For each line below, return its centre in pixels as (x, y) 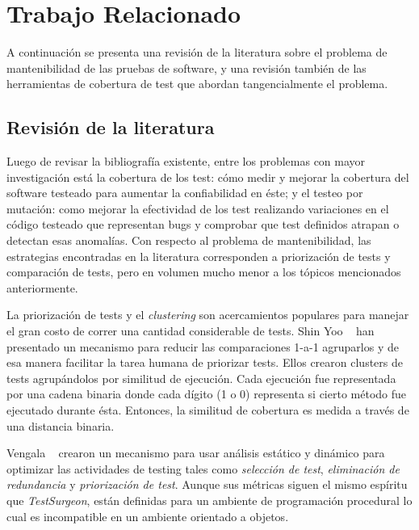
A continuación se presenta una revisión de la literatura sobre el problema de (197, 52)
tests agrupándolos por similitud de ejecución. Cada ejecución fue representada (201, 378)
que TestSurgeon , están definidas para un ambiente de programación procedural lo (209, 500)
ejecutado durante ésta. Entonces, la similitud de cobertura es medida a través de (208, 410)
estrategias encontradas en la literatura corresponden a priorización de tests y (199, 256)
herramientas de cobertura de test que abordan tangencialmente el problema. (197, 84)
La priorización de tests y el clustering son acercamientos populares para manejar (208, 315)
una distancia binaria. (61, 425)
